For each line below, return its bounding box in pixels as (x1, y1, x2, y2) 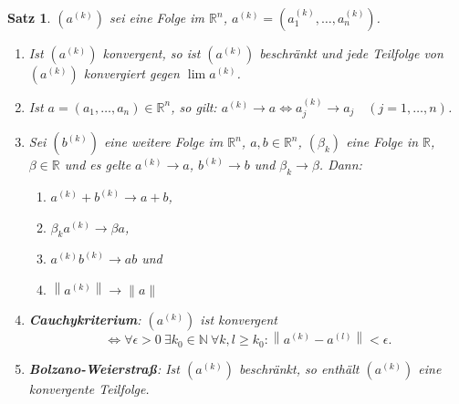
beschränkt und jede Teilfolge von (259, 44, 443, 62)
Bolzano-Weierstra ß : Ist (28, 358, 180, 378)
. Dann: (318, 155, 362, 174)
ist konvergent (200, 310, 277, 329)
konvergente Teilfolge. (28, 378, 150, 398)
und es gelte (64, 155, 131, 174)
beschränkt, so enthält (238, 358, 360, 378)
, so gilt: (171, 97, 217, 116)
